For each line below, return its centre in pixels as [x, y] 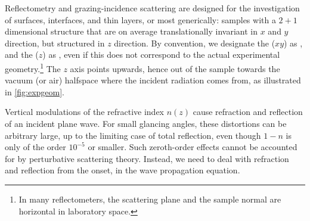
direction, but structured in [55, 43]
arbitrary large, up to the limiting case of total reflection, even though [133, 135]
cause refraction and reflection [248, 112]
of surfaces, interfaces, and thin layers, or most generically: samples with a [140, 19]
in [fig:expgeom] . [35, 91]
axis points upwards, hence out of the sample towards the [175, 68]
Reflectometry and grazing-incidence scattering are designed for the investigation [152, 8]
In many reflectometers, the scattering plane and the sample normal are [150, 199]
